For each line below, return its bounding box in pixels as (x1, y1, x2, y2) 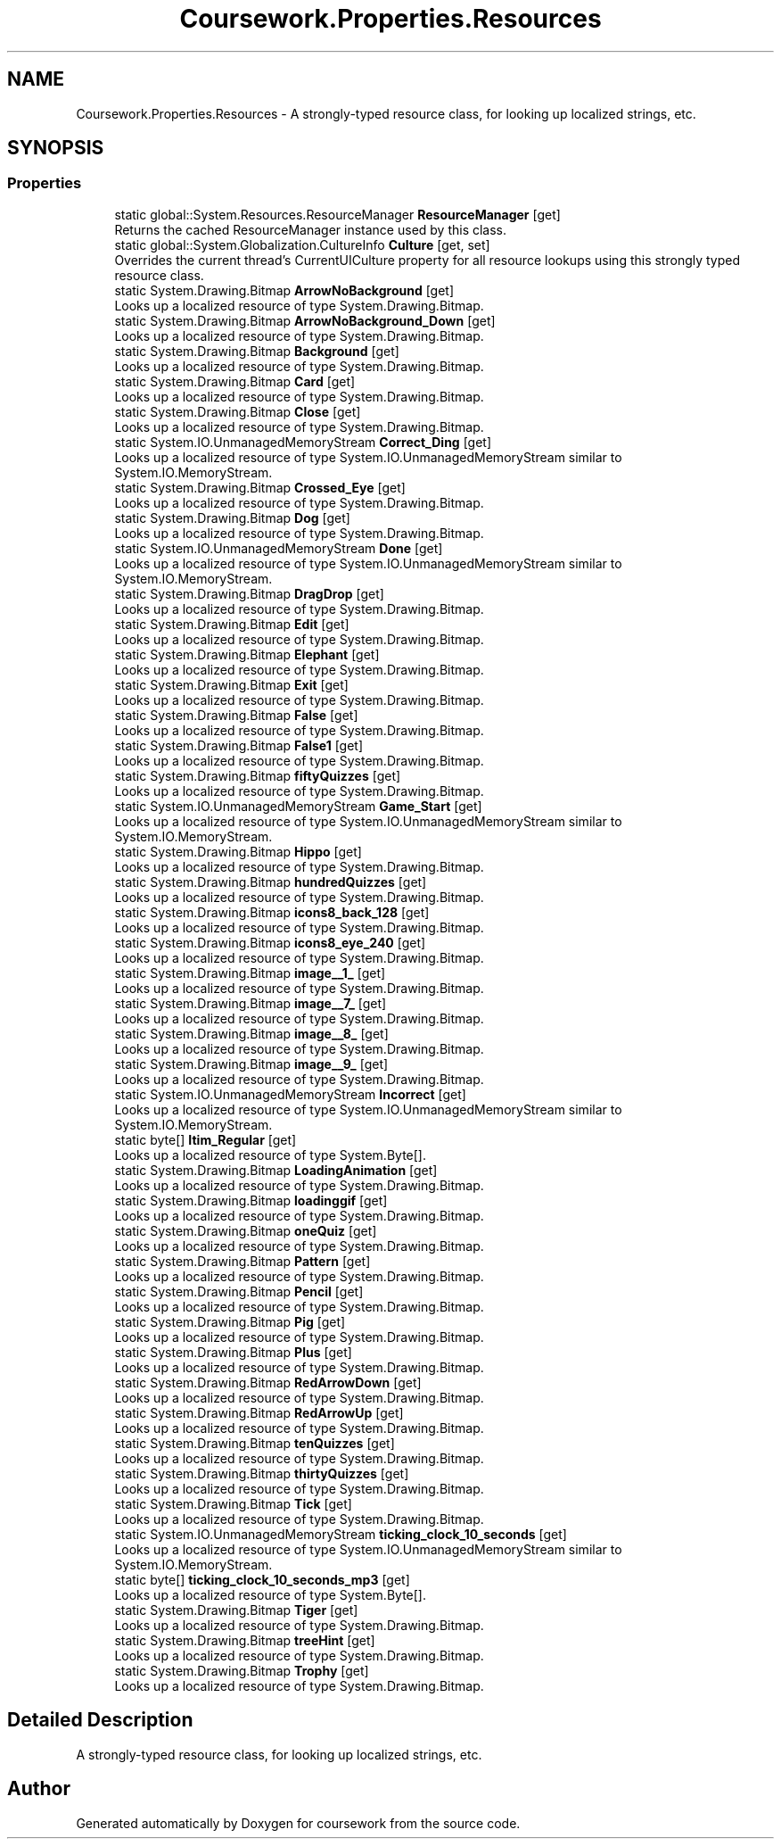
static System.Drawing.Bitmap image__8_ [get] (114, 1025, 389, 1041)
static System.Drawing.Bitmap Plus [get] (114, 1344, 352, 1360)
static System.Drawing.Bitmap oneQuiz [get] (114, 1222, 377, 1238)
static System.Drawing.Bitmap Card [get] (114, 373, 356, 389)
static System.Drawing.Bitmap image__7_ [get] (114, 995, 387, 1011)
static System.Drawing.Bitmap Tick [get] (114, 1495, 352, 1511)
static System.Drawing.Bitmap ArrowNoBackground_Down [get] (114, 312, 496, 328)
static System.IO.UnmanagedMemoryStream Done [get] (114, 540, 443, 556)
